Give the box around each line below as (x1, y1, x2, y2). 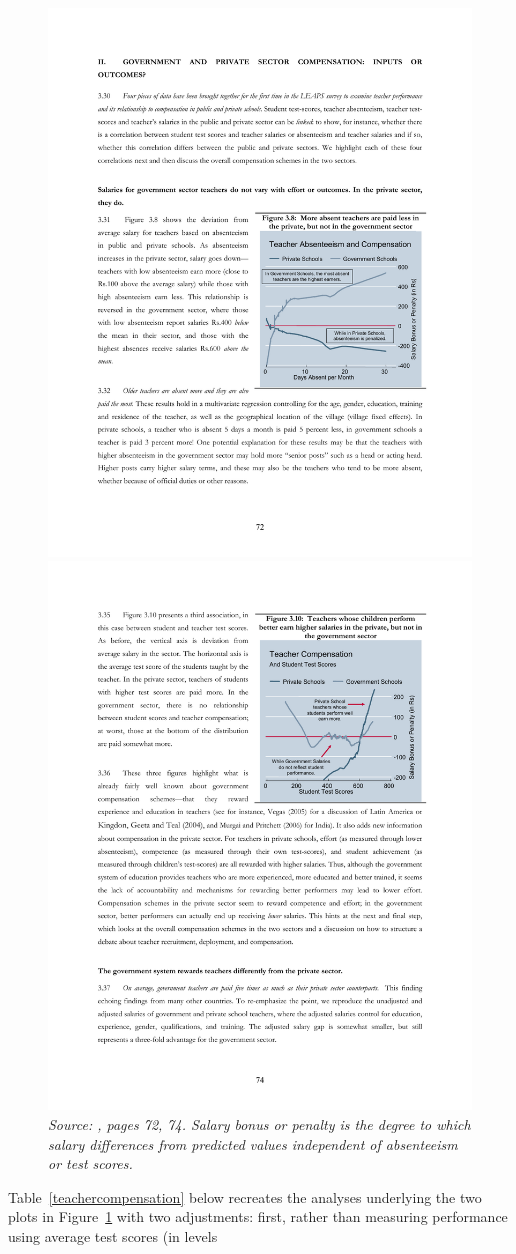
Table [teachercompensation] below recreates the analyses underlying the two (8, 1186, 482, 1207)
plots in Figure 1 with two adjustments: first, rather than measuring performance (8, 1206, 508, 1227)
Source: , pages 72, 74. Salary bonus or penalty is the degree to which (48, 1113, 471, 1134)
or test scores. (48, 1153, 133, 1174)
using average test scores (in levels (8, 1225, 218, 1246)
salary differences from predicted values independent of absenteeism (48, 1133, 458, 1154)
